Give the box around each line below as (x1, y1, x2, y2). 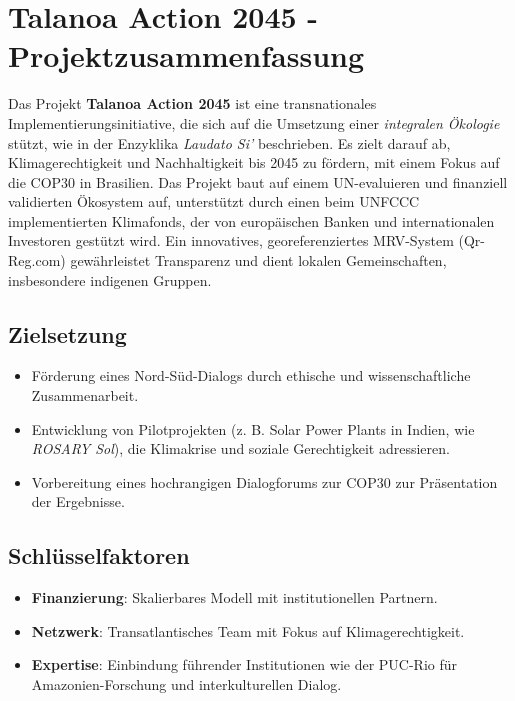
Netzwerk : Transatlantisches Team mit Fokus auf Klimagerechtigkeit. (31, 620, 465, 641)
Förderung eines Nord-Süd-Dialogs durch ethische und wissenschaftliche (31, 365, 471, 386)
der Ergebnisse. (31, 491, 125, 512)
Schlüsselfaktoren (8, 540, 190, 571)
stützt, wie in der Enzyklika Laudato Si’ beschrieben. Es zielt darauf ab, (8, 132, 451, 153)
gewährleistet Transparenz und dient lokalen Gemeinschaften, (70, 250, 447, 271)
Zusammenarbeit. (31, 385, 139, 406)
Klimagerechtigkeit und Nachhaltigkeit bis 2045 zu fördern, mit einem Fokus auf (8, 152, 500, 173)
